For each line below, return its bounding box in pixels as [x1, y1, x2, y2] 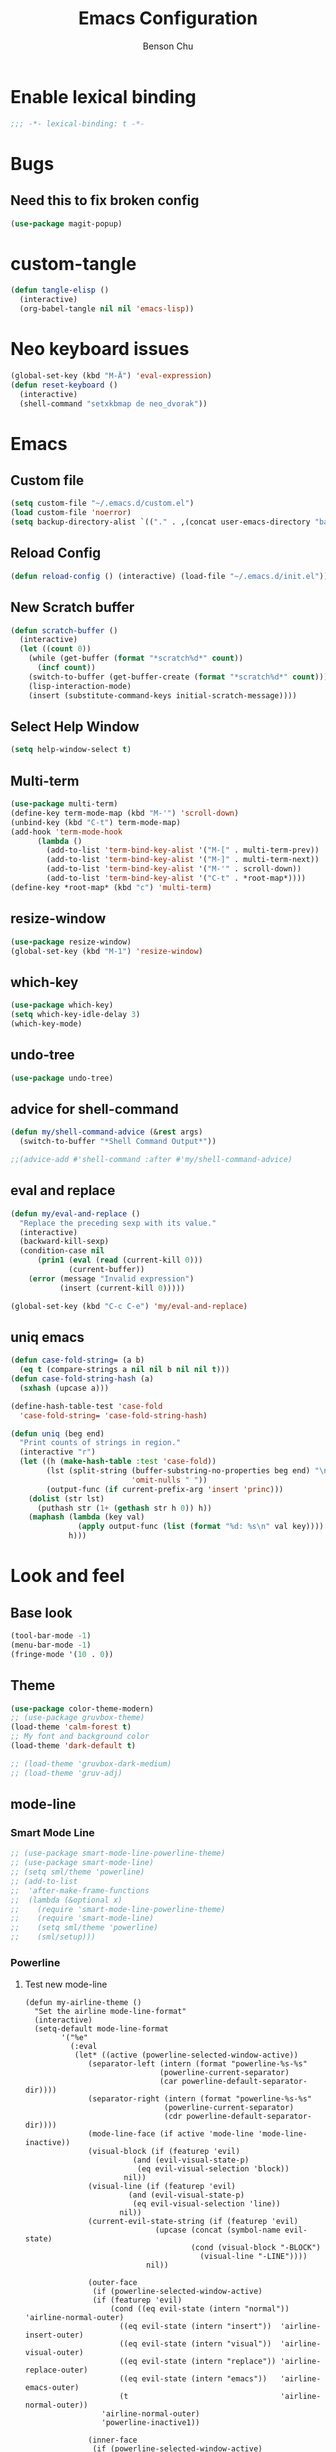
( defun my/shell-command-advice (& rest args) [10, 1127, 203, 1137]
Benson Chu [142, 40, 194, 52]
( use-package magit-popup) [10, 218, 123, 229]
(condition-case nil [19, 1246, 105, 1256]
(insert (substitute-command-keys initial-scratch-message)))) [28, 690, 298, 701]
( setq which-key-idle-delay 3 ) [10, 1010, 141, 1020]
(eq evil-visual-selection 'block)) [136, 2164, 290, 2174]
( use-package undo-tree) [10, 1073, 114, 1083]
